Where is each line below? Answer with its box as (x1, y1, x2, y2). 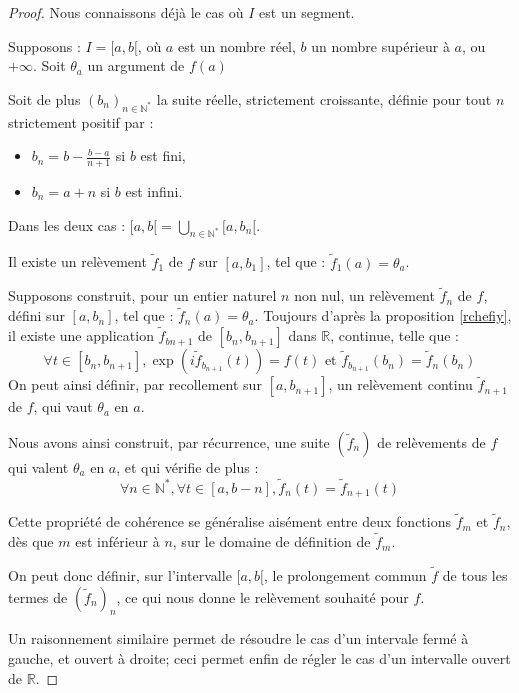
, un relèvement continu (328, 374, 473, 395)
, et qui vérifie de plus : (116, 456, 259, 477)
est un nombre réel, (177, 35, 296, 56)
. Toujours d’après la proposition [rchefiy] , (254, 305, 512, 326)
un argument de (87, 55, 185, 76)
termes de (8, 586, 68, 607)
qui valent (8, 456, 69, 477)
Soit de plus (8, 88, 81, 109)
